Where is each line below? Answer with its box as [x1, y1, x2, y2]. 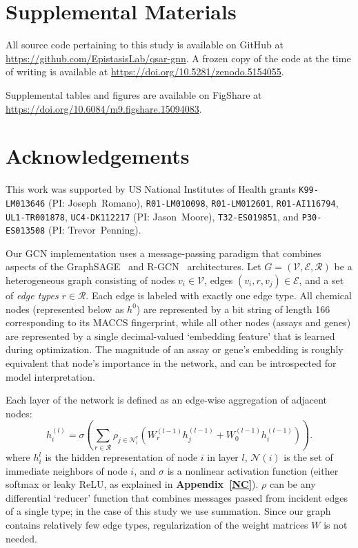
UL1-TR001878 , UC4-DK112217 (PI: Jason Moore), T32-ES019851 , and [6, 209, 299, 223]
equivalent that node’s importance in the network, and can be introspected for [6, 356, 337, 370]
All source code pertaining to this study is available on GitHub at [6, 37, 284, 52]
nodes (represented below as [6, 301, 124, 316]
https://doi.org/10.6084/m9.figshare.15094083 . [6, 101, 202, 115]
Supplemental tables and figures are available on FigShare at [6, 87, 262, 102]
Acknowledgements [6, 142, 190, 170]
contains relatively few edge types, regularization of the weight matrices [6, 518, 308, 532]
